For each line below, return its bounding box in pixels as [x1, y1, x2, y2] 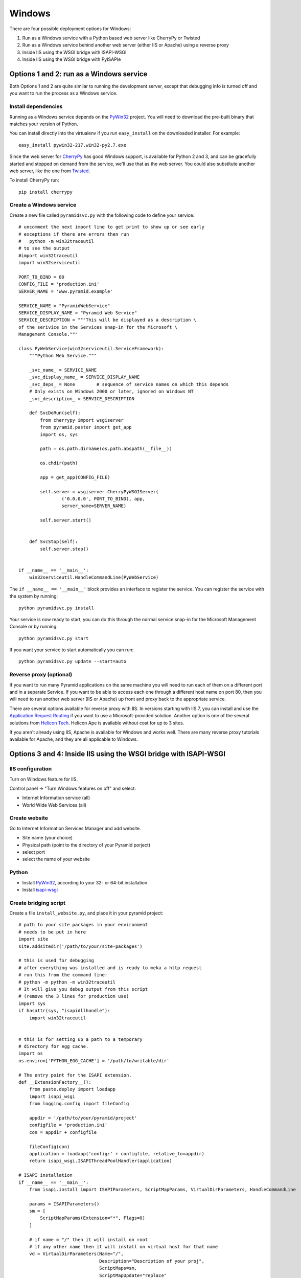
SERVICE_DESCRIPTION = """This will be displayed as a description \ [18, 317, 197, 323]
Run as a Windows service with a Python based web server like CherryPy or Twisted [22, 35, 200, 41]
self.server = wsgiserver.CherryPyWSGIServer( [40, 489, 159, 494]
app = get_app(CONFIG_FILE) [40, 474, 110, 480]
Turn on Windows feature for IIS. [9, 776, 78, 782]
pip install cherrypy [18, 189, 73, 195]
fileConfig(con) [29, 1144, 70, 1150]
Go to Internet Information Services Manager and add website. [9, 825, 141, 831]
